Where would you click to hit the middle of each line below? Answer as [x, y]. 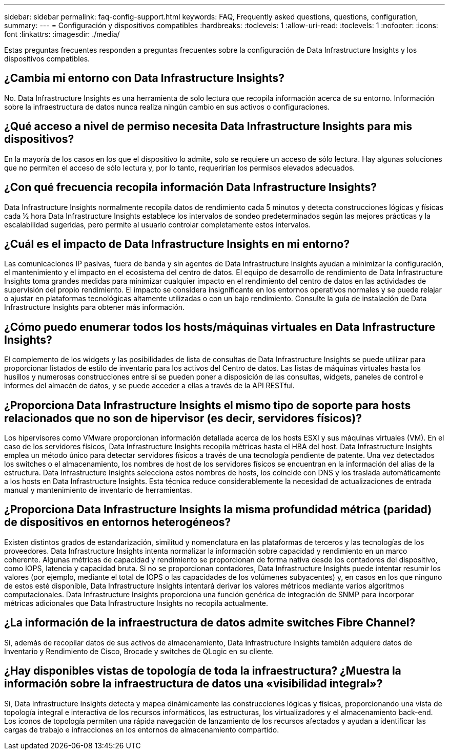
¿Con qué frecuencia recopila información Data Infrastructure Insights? [190, 187]
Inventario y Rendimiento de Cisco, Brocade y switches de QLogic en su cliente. [139, 651]
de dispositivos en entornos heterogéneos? [118, 522]
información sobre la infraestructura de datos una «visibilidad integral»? [193, 684]
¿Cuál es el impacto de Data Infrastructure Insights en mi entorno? [177, 244]
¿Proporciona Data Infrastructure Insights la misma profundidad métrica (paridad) [218, 510]
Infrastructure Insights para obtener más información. [95, 307]
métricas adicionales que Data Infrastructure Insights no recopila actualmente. [136, 603]
